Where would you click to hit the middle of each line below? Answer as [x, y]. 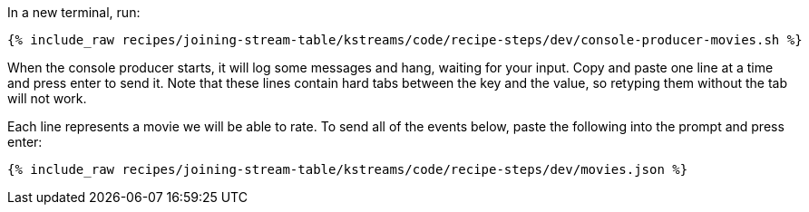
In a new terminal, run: [74, 12]
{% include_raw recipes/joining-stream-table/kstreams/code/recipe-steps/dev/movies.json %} [348, 169]
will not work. [47, 98]
